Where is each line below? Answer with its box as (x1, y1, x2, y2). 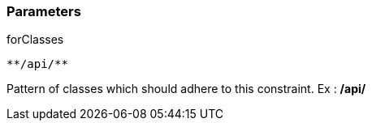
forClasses (6, 32, 64, 47)
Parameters (6, 3, 81, 19)
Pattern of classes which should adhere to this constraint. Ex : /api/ (6, 82, 366, 96)
